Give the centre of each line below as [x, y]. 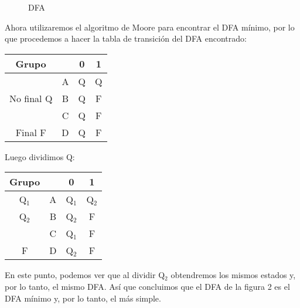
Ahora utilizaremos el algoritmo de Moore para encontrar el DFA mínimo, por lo [150, 27]
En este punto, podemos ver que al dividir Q [85, 275]
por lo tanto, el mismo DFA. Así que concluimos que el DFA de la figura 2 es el [147, 286]
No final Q [31, 98]
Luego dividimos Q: [40, 156]
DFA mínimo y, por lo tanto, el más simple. [83, 298]
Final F [31, 132]
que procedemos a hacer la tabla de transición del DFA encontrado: [126, 38]
